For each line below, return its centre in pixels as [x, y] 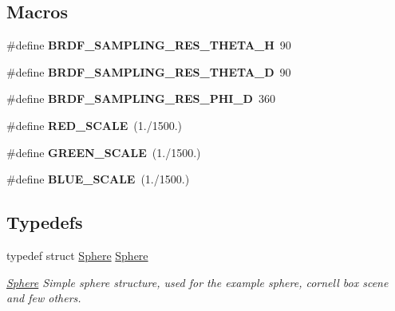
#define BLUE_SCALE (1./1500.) [98, 179]
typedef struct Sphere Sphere [77, 255]
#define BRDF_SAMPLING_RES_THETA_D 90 [149, 71]
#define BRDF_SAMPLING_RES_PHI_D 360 [141, 98]
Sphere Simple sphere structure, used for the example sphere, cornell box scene [197, 282]
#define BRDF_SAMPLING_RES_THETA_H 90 [149, 45]
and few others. [44, 298]
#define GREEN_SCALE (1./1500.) [104, 152]
